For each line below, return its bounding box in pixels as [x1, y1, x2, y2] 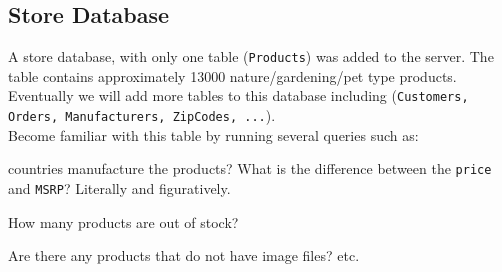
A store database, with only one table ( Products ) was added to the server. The [8, 46, 494, 67]
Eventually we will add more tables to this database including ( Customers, [8, 85, 469, 106]
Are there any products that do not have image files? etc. [8, 245, 360, 266]
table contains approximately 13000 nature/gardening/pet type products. [8, 65, 457, 86]
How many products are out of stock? [8, 211, 239, 232]
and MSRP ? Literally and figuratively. [8, 178, 231, 199]
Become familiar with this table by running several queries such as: [8, 124, 419, 145]
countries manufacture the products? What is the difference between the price [8, 158, 492, 179]
